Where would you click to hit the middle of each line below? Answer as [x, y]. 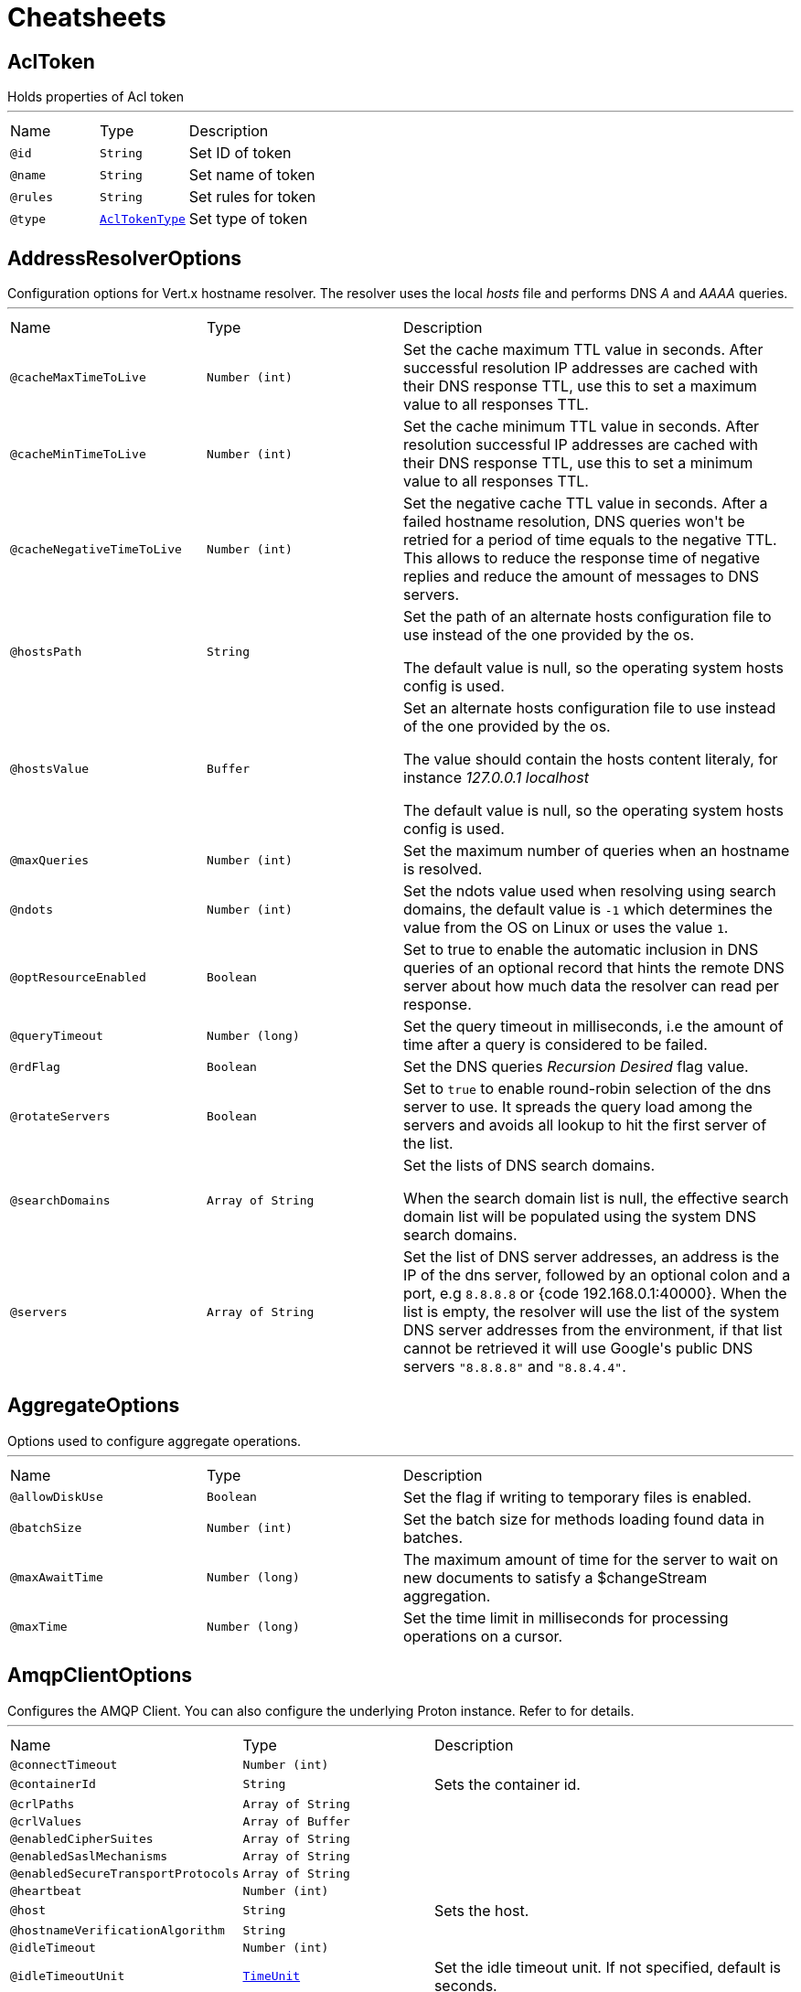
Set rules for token [252, 197]
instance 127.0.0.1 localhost [496, 778]
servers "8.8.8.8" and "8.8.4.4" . [515, 1367]
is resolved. [443, 869]
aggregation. [447, 1596]
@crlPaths [43, 1804]
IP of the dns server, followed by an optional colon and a [597, 1275]
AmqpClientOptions [100, 1676]
